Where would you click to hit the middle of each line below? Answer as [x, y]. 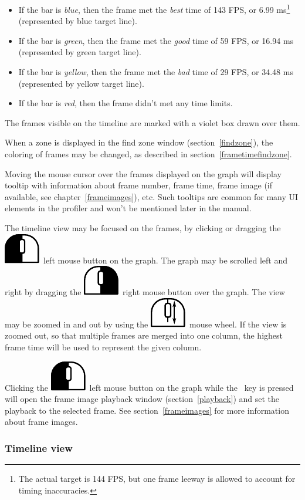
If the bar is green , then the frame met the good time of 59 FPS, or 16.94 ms [156, 40]
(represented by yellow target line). [81, 83]
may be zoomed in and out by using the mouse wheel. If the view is [146, 324]
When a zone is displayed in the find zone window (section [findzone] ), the [139, 142]
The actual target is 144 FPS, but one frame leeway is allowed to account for [157, 479]
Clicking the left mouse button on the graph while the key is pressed [149, 387]
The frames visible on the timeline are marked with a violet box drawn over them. [152, 122]
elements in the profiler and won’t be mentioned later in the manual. [128, 208]
